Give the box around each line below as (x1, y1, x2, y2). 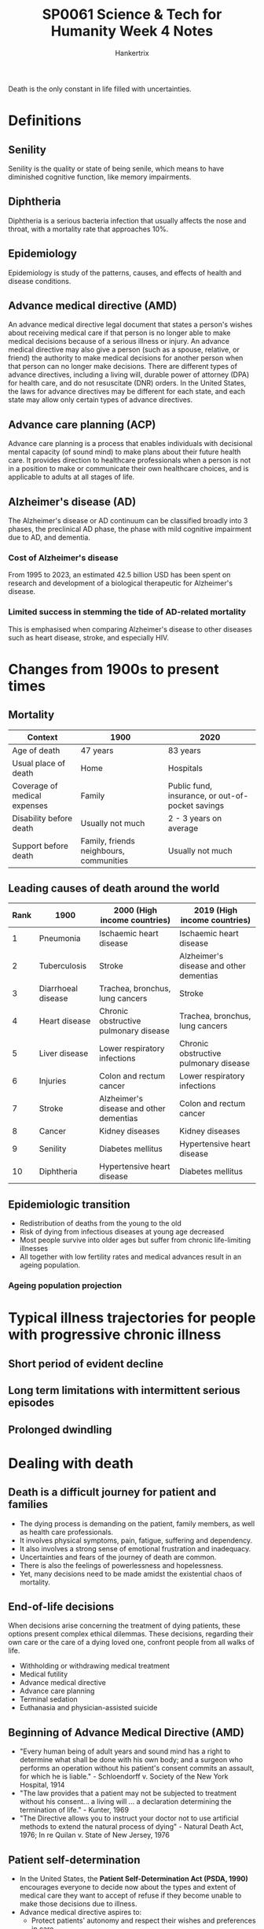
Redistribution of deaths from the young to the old (19, 1219, 182, 1228)
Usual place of (12, 758, 65, 769)
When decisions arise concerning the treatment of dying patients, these (8, 1621, 241, 1630)
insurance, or (167, 790, 217, 801)
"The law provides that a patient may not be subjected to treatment (19, 1788, 237, 1798)
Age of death (12, 745, 60, 756)
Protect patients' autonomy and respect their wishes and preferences (31, 1916, 257, 1925)
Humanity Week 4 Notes (50, 22, 214, 40)
